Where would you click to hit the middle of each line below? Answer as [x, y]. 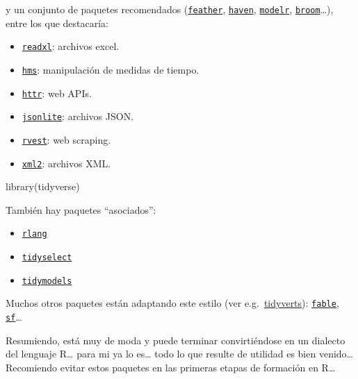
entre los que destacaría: [57, 23]
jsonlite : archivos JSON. [78, 116]
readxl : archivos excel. [71, 46]
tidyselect [47, 258]
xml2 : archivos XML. [66, 163]
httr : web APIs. [57, 93]
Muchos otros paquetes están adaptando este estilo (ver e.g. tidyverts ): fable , [172, 303]
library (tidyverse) [43, 186]
